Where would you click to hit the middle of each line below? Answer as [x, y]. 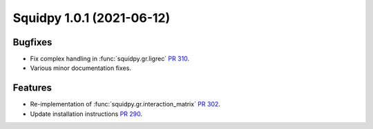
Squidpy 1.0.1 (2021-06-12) [92, 18]
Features [32, 88]
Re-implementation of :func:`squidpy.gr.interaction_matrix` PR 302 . [125, 104]
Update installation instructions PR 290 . [86, 114]
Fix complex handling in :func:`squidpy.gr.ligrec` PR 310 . [110, 59]
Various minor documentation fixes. [80, 68]
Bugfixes [32, 42]
